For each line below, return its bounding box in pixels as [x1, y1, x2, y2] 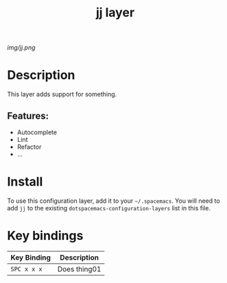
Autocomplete [16, 128, 57, 136]
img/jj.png [7, 43, 36, 52]
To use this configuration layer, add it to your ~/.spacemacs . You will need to [7, 197, 221, 205]
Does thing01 [57, 264, 101, 273]
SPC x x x [10, 265, 43, 273]
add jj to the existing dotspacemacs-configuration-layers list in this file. [7, 204, 211, 212]
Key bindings [7, 228, 84, 244]
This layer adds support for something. [7, 90, 117, 99]
